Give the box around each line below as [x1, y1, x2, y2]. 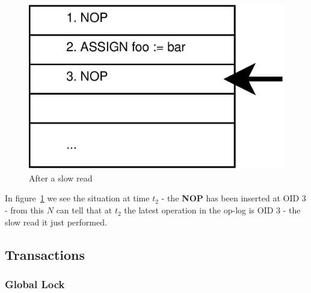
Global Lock [5, 276, 65, 291]
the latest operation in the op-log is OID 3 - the [124, 204, 301, 216]
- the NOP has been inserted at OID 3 [161, 192, 306, 204]
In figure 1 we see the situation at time [5, 192, 150, 204]
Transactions [5, 245, 85, 263]
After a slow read [29, 171, 93, 184]
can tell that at [56, 204, 112, 216]
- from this [5, 204, 45, 216]
